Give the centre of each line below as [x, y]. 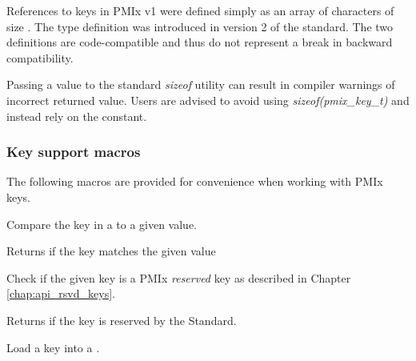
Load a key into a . [53, 347]
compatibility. [40, 57]
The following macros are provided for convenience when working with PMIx [195, 181]
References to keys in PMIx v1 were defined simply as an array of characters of [200, 10]
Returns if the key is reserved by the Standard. [122, 320]
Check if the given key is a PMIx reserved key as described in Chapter [179, 277]
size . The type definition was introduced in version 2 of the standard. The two [200, 26]
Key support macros [74, 152]
